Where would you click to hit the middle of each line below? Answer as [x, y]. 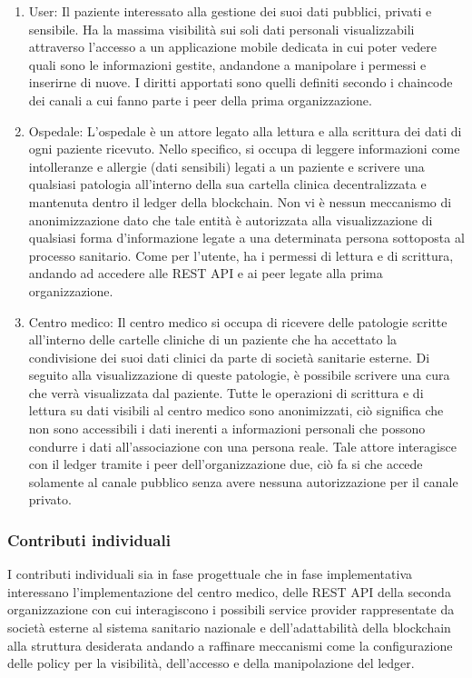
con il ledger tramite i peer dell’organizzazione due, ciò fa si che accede [226, 464]
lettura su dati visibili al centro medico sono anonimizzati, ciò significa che [236, 410]
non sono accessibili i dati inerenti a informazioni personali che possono [227, 429]
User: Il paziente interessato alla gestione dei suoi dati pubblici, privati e [230, 11]
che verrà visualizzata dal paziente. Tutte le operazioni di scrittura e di [226, 392]
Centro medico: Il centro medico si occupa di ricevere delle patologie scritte [238, 321]
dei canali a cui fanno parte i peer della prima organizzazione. [200, 100]
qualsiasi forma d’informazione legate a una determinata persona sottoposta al [246, 238]
